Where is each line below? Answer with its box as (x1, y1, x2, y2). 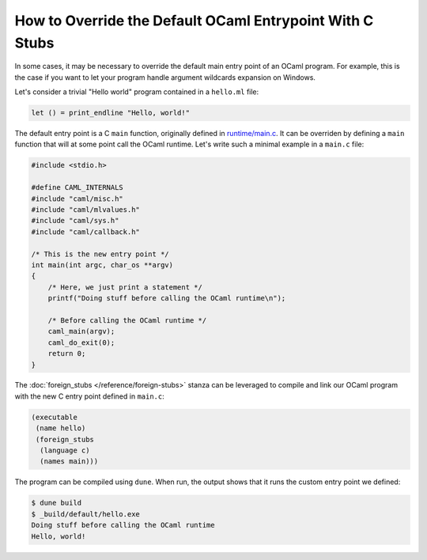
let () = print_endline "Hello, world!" (31, 108, 190, 118)
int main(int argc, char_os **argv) (31, 260, 174, 269)
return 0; (47, 349, 86, 358)
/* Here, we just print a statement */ (47, 282, 203, 292)
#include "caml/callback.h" (31, 227, 140, 236)
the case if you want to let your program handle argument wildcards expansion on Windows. (14, 72, 316, 82)
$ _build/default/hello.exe (31, 509, 140, 518)
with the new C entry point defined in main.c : (14, 392, 165, 401)
